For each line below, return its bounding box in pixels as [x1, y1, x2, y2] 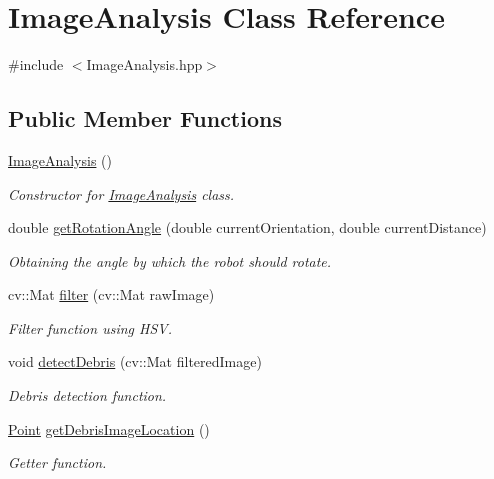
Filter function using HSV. [8, 317, 172, 338]
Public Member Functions [8, 103, 282, 134]
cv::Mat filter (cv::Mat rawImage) [8, 284, 215, 305]
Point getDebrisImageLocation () [8, 418, 210, 439]
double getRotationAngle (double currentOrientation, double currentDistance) [8, 217, 487, 238]
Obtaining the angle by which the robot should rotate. [8, 250, 332, 271]
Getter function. [8, 452, 107, 473]
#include [8, 54, 64, 75]
